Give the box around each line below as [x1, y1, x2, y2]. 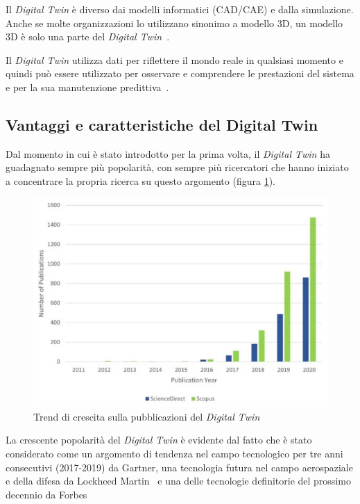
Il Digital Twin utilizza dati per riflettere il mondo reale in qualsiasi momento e [6, 52, 343, 67]
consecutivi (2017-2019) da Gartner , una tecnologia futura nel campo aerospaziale [6, 460, 353, 474]
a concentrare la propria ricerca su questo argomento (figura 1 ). [6, 173, 275, 188]
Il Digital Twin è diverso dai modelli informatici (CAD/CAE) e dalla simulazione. [6, 2, 354, 16]
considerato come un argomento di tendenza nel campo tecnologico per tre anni [6, 446, 343, 460]
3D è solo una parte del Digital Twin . [6, 29, 170, 44]
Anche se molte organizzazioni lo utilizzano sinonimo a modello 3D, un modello [6, 15, 343, 30]
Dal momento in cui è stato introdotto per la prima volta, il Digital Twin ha [6, 146, 330, 161]
